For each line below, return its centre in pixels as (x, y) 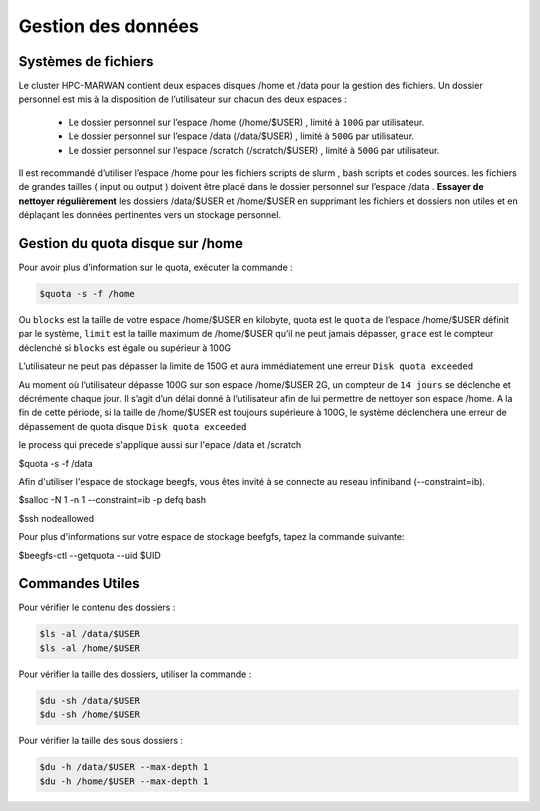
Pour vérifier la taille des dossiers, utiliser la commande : (135, 674)
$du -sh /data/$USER (89, 700)
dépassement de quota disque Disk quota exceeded (132, 426)
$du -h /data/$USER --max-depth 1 (124, 767)
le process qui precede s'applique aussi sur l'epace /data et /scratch (160, 445)
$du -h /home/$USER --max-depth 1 (124, 781)
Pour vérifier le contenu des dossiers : (97, 607)
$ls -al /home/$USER (89, 648)
